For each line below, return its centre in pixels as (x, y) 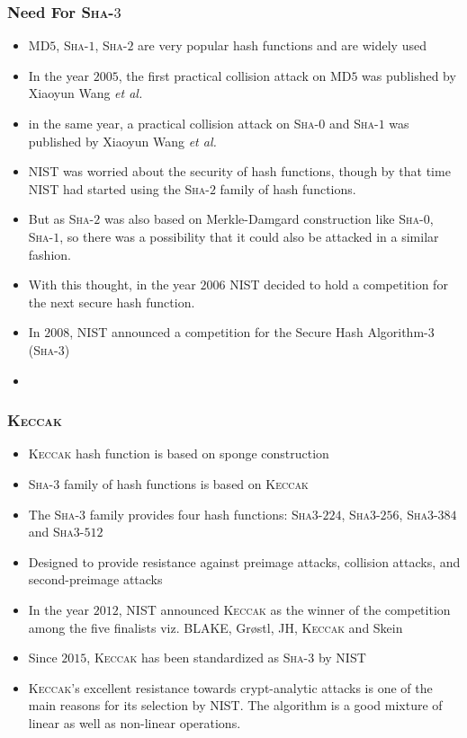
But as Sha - (61, 219)
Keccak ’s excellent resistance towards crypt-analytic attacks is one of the (230, 687)
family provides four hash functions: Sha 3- (206, 514)
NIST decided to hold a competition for (339, 285)
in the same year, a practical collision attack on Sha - (174, 123)
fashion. (49, 254)
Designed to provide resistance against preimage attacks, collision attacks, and (244, 561)
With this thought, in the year (112, 285)
